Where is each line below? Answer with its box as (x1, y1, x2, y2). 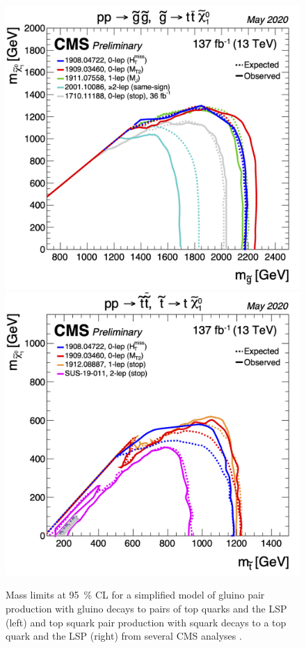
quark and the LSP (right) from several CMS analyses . (6, 628, 242, 643)
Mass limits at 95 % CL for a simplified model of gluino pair (6, 587, 265, 602)
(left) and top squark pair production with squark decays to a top (6, 615, 287, 629)
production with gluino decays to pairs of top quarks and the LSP (6, 601, 287, 615)
